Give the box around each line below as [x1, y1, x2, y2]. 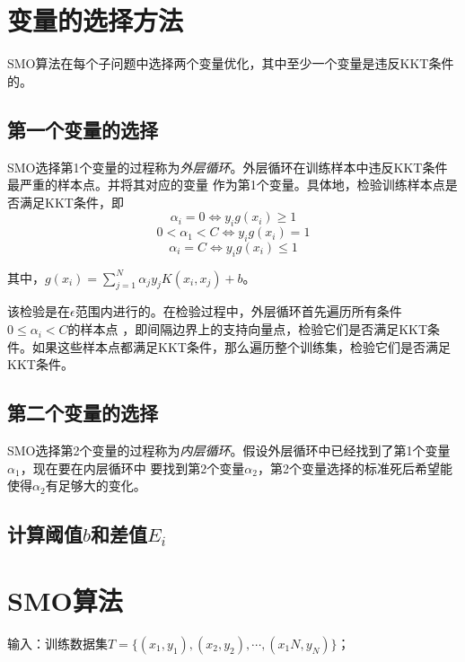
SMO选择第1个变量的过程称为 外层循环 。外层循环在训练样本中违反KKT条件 [7, 157, 448, 176]
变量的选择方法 [7, 2, 184, 39]
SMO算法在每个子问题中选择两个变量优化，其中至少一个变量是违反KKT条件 [7, 54, 454, 73]
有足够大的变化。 [45, 476, 146, 495]
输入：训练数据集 [7, 633, 108, 652]
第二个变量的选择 [7, 399, 158, 427]
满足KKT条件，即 [19, 192, 124, 211]
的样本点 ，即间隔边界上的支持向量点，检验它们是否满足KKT [67, 320, 428, 339]
